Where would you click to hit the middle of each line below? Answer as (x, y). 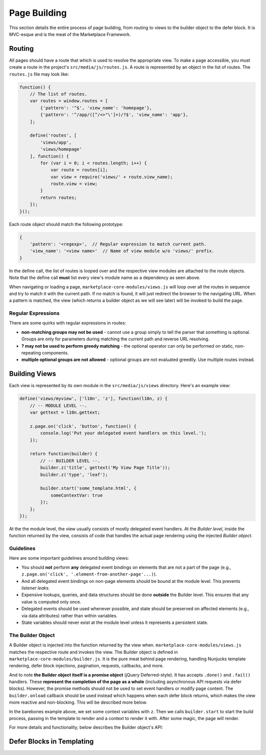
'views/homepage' (61, 149)
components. (55, 353)
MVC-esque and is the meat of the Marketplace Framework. (70, 34)
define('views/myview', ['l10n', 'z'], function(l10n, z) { (94, 399)
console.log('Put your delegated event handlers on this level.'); (123, 433)
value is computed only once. (51, 602)
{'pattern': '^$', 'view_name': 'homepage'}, (96, 108)
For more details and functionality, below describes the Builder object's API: (86, 727)
